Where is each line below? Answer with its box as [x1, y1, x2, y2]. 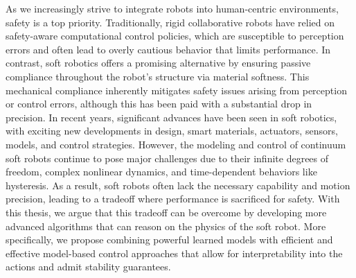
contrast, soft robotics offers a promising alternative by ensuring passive [6, 55, 311, 70]
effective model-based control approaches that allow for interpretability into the [6, 245, 343, 260]
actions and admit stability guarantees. [6, 259, 171, 274]
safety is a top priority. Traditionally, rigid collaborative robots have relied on [6, 15, 335, 29]
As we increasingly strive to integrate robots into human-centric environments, [6, 1, 339, 15]
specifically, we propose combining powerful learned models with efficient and [6, 232, 333, 247]
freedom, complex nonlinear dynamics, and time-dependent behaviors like [6, 164, 317, 179]
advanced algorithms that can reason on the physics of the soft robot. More [6, 218, 326, 233]
